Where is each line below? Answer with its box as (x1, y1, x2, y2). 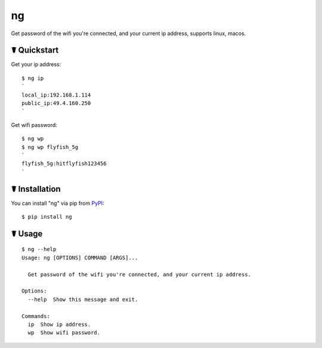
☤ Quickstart (11, 45, 59, 55)
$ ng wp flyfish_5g (21, 144, 79, 150)
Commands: (21, 313, 50, 319)
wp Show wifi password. (27, 330, 101, 336)
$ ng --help (21, 246, 57, 253)
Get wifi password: (11, 121, 58, 128)
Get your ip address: (11, 61, 61, 68)
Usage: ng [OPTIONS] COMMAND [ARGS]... (21, 254, 138, 261)
